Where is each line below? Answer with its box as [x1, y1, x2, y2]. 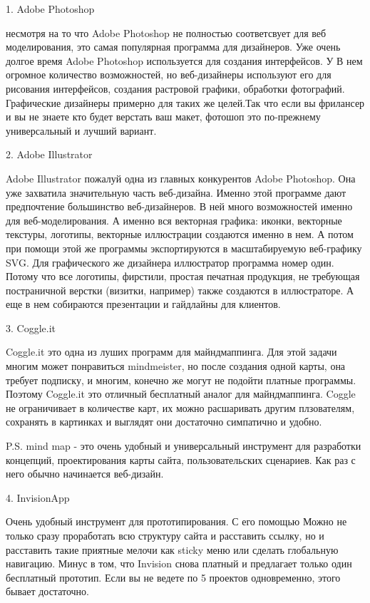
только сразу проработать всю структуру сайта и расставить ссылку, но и [6, 528, 324, 542]
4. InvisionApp [6, 490, 70, 505]
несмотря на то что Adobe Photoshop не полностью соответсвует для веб [6, 25, 327, 40]
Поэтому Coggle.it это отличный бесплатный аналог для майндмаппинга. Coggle [6, 386, 356, 401]
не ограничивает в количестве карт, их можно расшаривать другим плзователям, [6, 400, 355, 415]
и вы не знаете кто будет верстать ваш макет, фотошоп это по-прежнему [6, 109, 321, 124]
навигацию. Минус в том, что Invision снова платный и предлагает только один [6, 556, 352, 571]
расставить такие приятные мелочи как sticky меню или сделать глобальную [6, 542, 339, 557]
